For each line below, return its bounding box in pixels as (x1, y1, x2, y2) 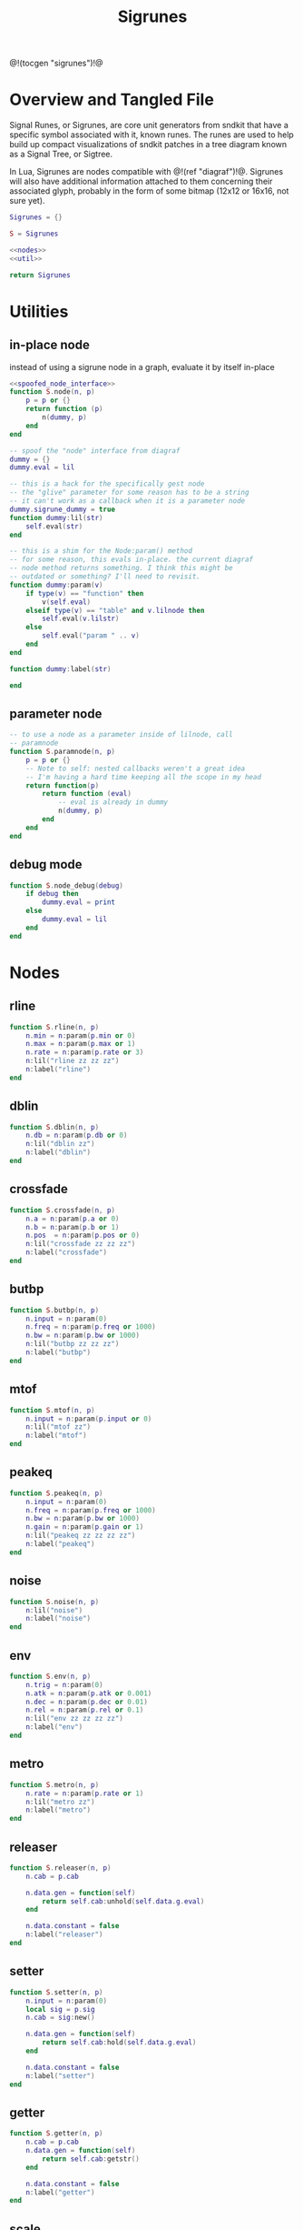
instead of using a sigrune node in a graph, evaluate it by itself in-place (9, 361, 275, 372)
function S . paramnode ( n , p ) (9, 748, 116, 757)
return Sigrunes (9, 270, 71, 279)
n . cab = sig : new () (25, 2013, 95, 2023)
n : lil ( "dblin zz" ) (25, 1140, 95, 1149)
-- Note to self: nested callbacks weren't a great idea (25, 764, 246, 773)
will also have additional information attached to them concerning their (9, 176, 273, 187)
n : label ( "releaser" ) (25, 1930, 103, 1939)
